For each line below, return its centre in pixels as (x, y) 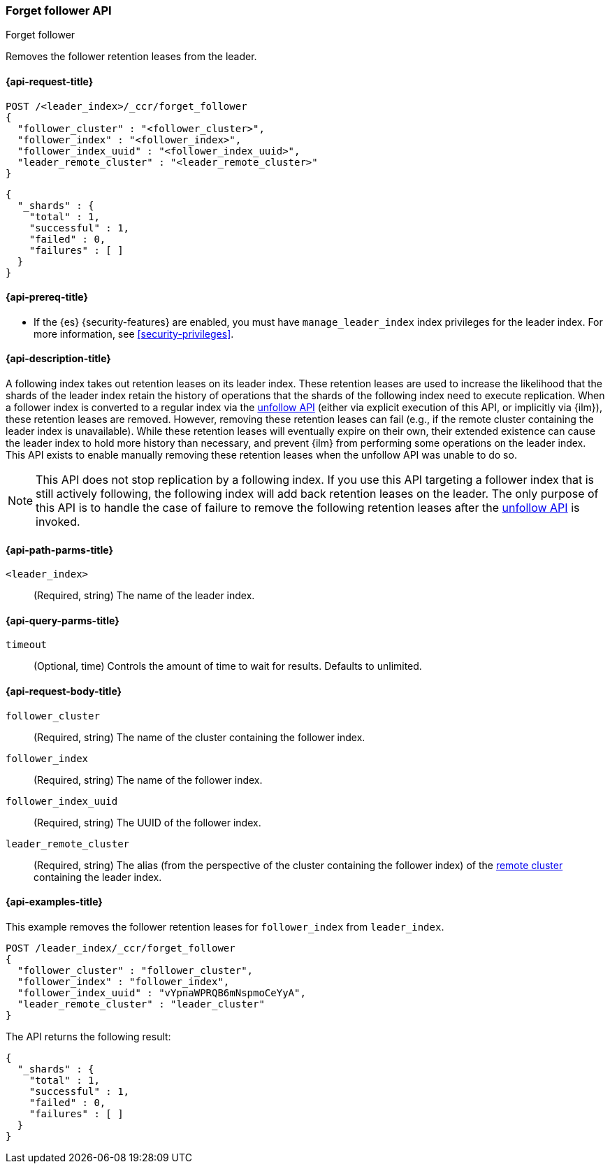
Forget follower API (59, 10)
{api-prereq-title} (47, 297)
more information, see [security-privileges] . (134, 334)
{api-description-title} (58, 359)
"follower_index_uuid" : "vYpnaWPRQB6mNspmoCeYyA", (161, 992)
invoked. (58, 522)
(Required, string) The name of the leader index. (144, 596)
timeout (27, 645)
